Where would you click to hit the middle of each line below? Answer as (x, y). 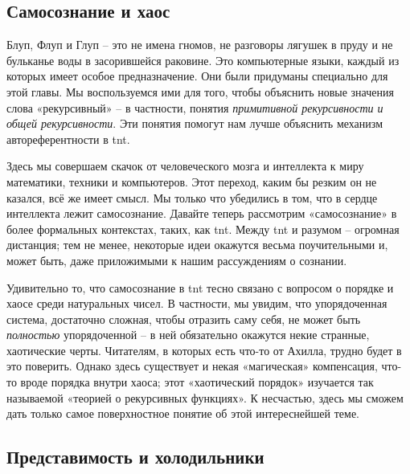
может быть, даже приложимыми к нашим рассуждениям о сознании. (177, 260)
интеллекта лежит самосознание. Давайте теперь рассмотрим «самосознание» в (202, 213)
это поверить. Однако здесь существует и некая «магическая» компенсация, (192, 366)
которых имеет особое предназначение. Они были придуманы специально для (197, 76)
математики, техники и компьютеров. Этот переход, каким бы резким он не (192, 181)
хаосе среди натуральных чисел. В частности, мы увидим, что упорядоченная (197, 303)
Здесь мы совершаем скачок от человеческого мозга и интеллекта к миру (185, 166)
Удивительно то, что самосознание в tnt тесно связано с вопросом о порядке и (200, 287)
